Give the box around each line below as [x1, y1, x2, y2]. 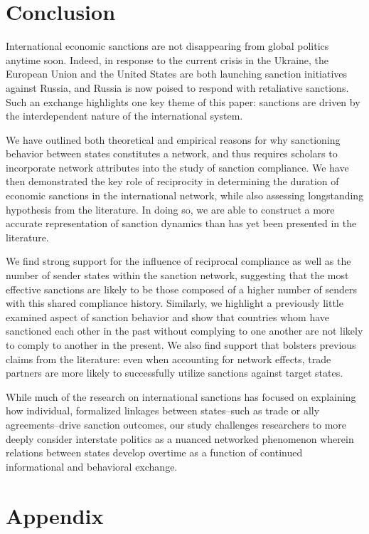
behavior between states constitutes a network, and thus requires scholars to [6, 146, 338, 161]
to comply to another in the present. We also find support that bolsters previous [6, 337, 356, 352]
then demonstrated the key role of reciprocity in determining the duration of [6, 174, 339, 189]
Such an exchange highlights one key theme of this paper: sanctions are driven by [6, 94, 360, 109]
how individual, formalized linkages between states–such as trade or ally [6, 403, 320, 418]
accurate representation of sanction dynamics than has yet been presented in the [6, 216, 357, 231]
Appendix [6, 501, 104, 530]
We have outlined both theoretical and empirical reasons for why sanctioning [6, 132, 341, 147]
